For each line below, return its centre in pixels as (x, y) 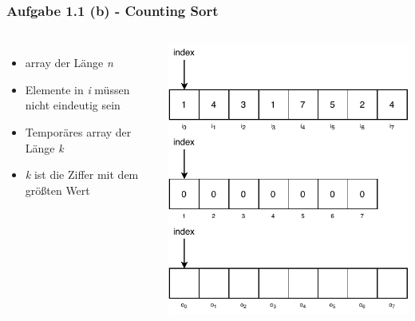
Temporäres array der (78, 132)
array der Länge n (69, 63)
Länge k (44, 147)
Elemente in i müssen (77, 89)
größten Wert (57, 190)
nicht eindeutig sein (73, 105)
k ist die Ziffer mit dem (82, 174)
